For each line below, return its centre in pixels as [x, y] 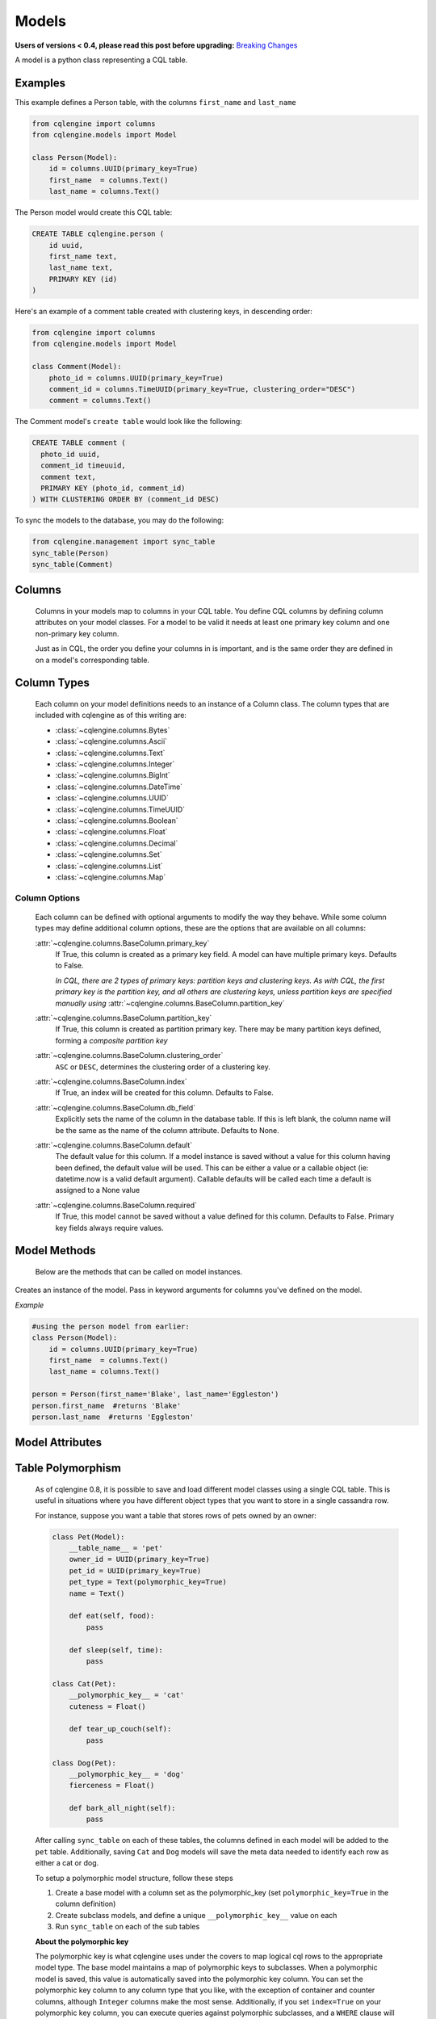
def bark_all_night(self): [123, 1808]
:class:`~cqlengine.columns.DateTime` [119, 787]
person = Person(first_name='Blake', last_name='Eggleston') [155, 1394]
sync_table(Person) [70, 553]
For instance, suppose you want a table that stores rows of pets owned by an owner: [176, 1515]
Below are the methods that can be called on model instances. [139, 1272]
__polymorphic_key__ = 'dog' [127, 1774]
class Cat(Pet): [84, 1683]
